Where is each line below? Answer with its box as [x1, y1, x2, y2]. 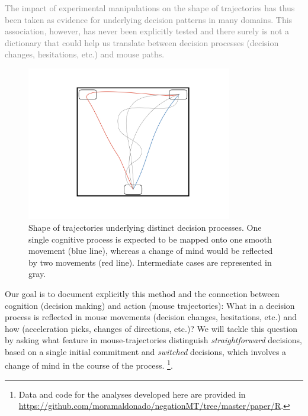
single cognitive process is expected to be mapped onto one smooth [28, 233, 272, 245]
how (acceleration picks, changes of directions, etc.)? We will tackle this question [5, 322, 297, 334]
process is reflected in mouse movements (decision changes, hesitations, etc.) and [5, 311, 297, 323]
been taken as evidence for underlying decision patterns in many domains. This [5, 13, 293, 25]
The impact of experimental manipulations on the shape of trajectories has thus [5, 2, 295, 14]
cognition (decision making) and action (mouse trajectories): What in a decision [5, 299, 295, 311]
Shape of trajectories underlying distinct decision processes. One [28, 221, 262, 233]
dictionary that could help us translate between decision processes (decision [5, 36, 279, 49]
